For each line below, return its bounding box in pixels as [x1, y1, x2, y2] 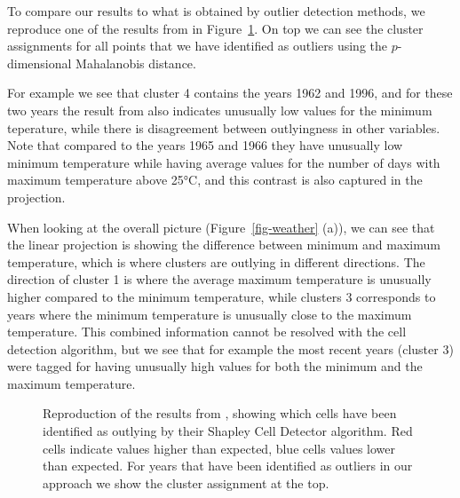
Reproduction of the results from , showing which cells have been [43, 404, 397, 423]
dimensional [7, 53, 72, 72]
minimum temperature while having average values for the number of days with [7, 153, 440, 171]
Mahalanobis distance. [75, 53, 196, 72]
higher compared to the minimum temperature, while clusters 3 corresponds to [7, 287, 436, 305]
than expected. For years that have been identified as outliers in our [43, 456, 413, 475]
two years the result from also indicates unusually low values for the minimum [7, 100, 432, 119]
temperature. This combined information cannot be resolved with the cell [7, 322, 407, 341]
